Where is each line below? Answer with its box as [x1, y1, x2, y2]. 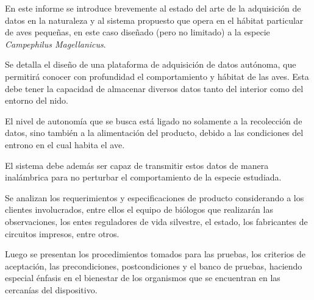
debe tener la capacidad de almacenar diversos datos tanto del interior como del [5, 82, 304, 95]
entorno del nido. [5, 94, 68, 107]
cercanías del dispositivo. [5, 283, 98, 296]
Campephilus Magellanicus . [5, 37, 106, 50]
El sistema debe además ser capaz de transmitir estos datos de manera [5, 159, 269, 171]
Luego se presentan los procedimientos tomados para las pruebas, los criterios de [5, 248, 306, 260]
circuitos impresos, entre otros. [5, 227, 120, 240]
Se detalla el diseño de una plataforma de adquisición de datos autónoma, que [5, 58, 296, 71]
